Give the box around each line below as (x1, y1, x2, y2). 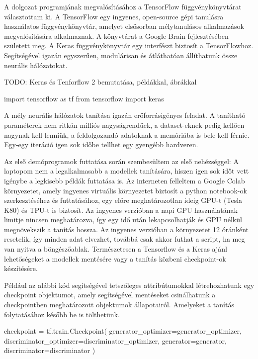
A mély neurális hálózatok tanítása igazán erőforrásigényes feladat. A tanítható (4, 110, 246, 120)
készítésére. (4, 263, 38, 273)
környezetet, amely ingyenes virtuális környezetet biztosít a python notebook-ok (4, 185, 247, 195)
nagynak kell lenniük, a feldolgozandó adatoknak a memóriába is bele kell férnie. (4, 129, 250, 140)
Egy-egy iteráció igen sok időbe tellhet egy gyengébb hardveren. (4, 139, 198, 150)
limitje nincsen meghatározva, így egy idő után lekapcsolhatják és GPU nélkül (4, 214, 242, 225)
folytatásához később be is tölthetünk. (4, 309, 120, 319)
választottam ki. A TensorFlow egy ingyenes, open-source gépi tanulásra (4, 11, 224, 21)
